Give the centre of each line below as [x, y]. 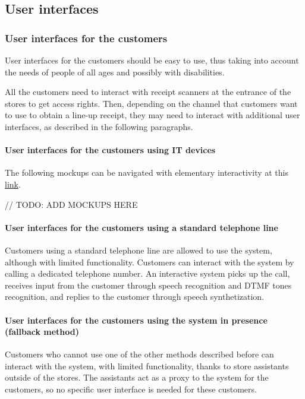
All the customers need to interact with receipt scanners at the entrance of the [148, 92]
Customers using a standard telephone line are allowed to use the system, [139, 250]
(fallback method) [42, 332]
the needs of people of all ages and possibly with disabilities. [115, 72]
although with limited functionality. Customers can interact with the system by [150, 262]
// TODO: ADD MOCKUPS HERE [71, 204]
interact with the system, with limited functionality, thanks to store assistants [147, 365]
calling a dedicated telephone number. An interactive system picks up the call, [147, 273]
